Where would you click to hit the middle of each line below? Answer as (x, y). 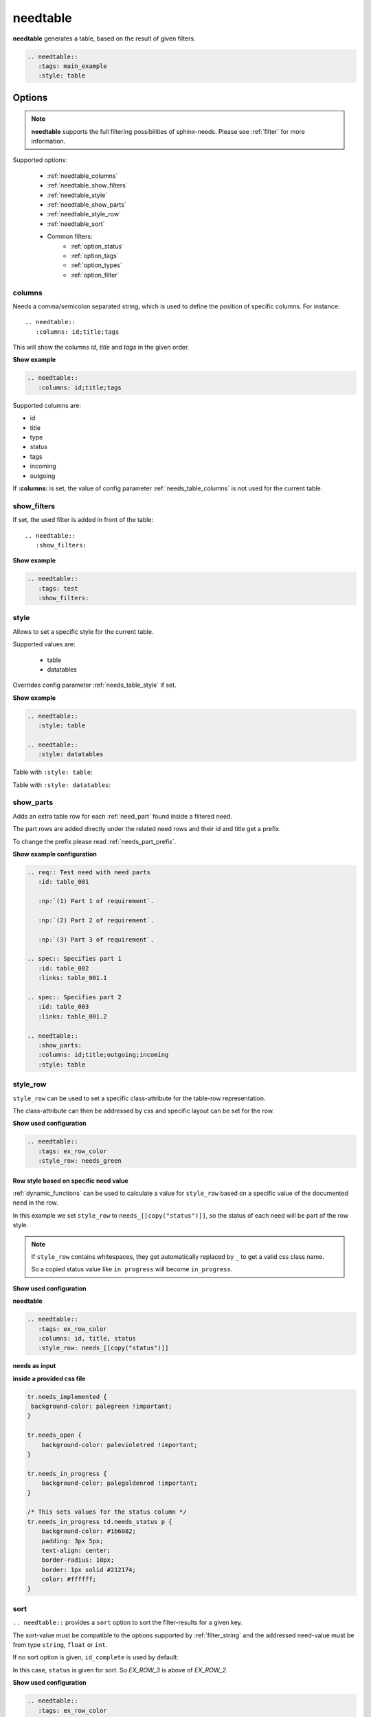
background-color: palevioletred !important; (120, 1445)
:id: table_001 (64, 882)
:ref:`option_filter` (95, 275)
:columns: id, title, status (87, 1338)
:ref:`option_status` (97, 246)
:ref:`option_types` (97, 265)
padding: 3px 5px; (72, 1541)
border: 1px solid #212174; (89, 1570)
